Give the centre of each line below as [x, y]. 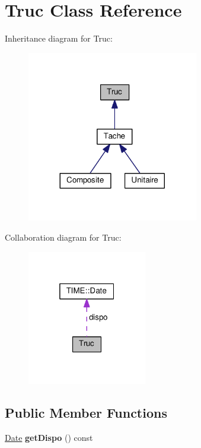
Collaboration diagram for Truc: [63, 237]
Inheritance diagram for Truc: [59, 38]
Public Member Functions [86, 412]
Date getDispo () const [49, 437]
